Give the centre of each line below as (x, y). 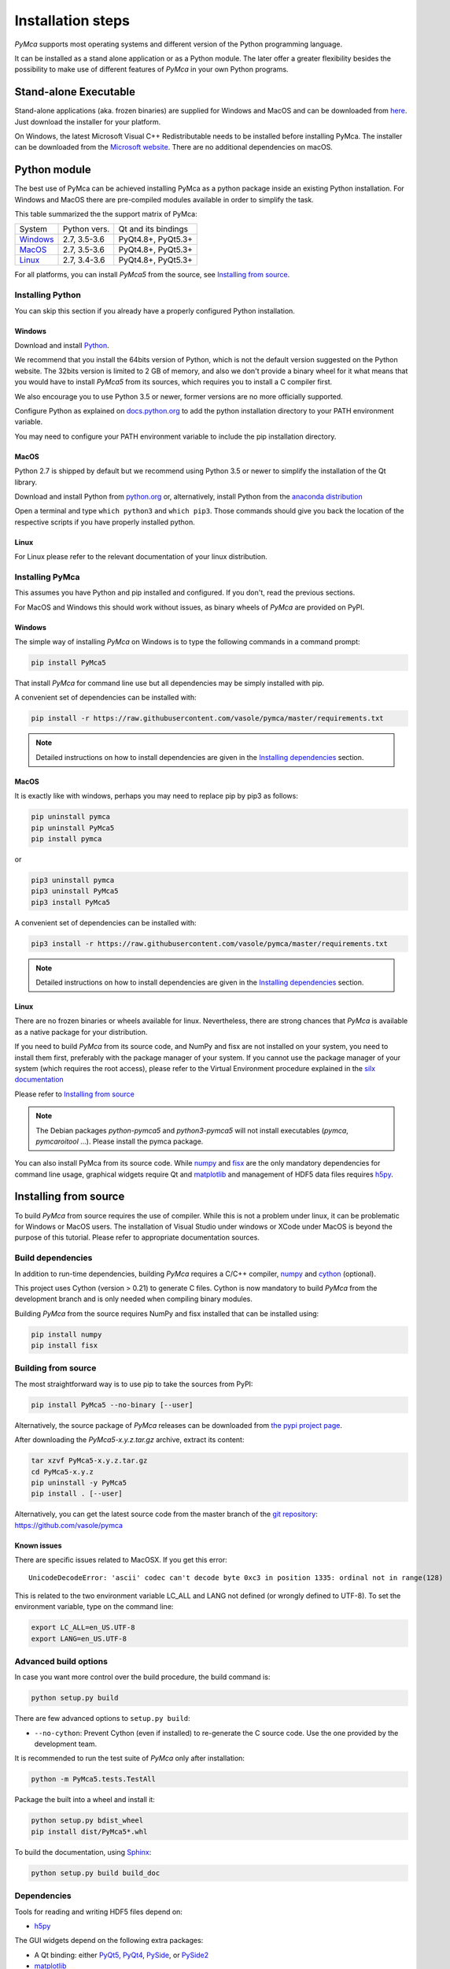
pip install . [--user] (77, 1494)
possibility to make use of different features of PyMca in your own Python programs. (151, 69)
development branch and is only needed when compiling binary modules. (134, 1299)
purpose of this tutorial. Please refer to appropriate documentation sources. (137, 1237)
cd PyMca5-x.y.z (63, 1472)
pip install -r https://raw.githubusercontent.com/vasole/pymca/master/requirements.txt (208, 718)
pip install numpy (66, 1334)
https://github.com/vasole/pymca (69, 1525)
